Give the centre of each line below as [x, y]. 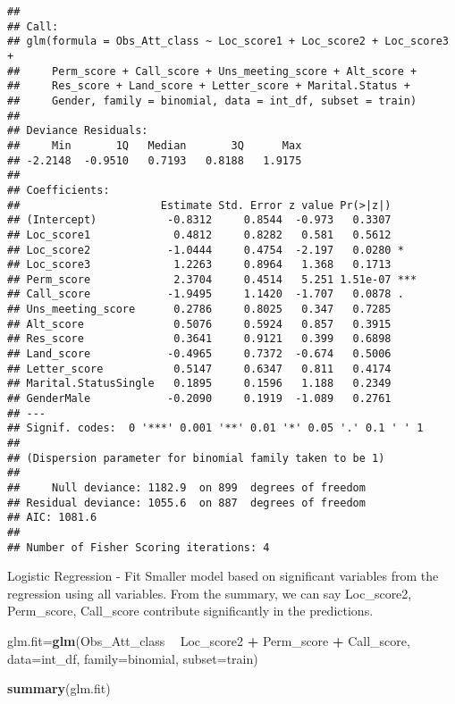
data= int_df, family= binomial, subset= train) [133, 658]
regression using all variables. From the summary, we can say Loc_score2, [210, 593]
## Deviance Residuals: [78, 131]
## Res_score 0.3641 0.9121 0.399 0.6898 [199, 339]
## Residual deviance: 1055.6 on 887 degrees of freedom [186, 503]
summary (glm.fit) [59, 688]
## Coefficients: [59, 190]
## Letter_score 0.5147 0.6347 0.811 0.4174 [199, 369]
